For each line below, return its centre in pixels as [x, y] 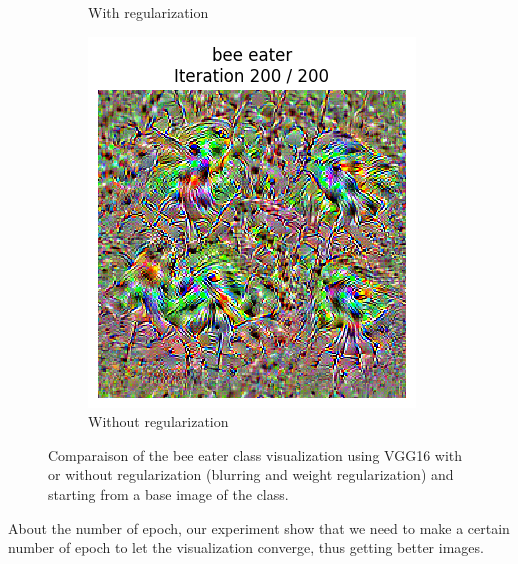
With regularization [148, 12]
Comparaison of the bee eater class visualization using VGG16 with [255, 454]
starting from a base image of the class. [168, 493]
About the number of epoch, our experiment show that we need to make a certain [259, 527]
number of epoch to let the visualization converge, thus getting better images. [246, 547]
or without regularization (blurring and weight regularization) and [251, 474]
